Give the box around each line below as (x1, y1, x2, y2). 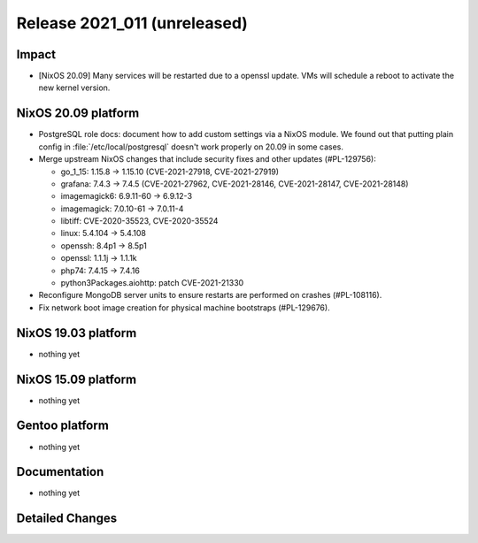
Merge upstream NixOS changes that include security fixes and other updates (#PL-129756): (38, 154, 376, 164)
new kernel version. (38, 82, 111, 93)
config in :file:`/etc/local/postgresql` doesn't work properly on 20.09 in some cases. (38, 141, 344, 152)
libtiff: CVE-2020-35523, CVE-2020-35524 (60, 216, 219, 226)
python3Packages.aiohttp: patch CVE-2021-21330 (60, 278, 244, 288)
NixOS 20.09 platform (16, 106, 140, 121)
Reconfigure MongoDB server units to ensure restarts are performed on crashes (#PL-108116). (38, 290, 382, 301)
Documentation (16, 464, 104, 479)
